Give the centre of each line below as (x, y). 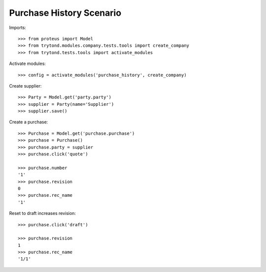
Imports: (18, 28)
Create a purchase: (29, 122)
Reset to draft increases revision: (43, 213)
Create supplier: (25, 86)
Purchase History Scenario (65, 13)
